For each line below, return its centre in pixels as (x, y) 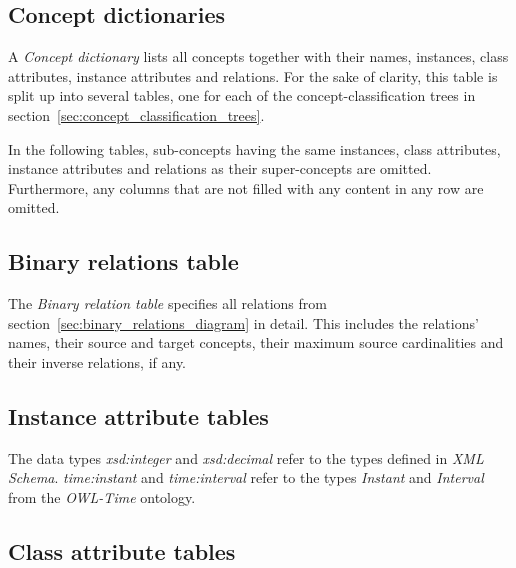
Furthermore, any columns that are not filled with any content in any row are (246, 187)
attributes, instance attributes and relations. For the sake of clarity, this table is (253, 75)
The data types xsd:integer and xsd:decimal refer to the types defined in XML (246, 457)
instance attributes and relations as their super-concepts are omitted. (220, 168)
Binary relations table (123, 261)
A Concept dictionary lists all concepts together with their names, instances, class (258, 56)
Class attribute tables (122, 550)
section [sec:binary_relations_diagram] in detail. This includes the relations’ (243, 322)
